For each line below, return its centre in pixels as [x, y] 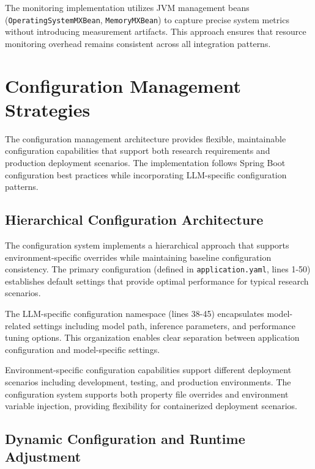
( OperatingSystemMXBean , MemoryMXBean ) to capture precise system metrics [147, 19]
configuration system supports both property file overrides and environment [147, 394]
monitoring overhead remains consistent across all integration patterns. [138, 43]
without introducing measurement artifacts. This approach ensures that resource [156, 31]
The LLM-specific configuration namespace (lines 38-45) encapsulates [135, 313]
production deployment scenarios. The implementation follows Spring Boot [145, 162]
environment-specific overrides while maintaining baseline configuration [138, 257]
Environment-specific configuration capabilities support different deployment [148, 370]
